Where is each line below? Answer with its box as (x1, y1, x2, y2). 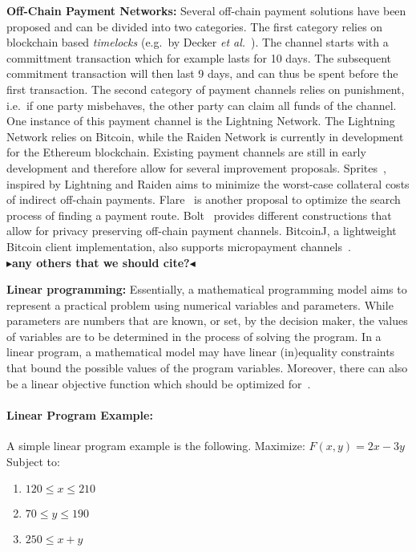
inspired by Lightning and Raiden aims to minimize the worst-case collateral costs (6, 175, 410, 192)
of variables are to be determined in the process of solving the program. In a (6, 327, 382, 344)
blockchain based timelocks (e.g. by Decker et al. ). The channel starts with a (6, 34, 389, 51)
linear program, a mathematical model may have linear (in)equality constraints (6, 343, 395, 360)
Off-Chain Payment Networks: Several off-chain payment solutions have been (6, 2, 406, 18)
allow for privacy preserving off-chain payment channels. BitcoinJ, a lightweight (6, 222, 397, 239)
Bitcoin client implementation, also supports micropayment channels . (6, 237, 351, 254)
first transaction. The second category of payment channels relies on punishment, (6, 80, 405, 97)
